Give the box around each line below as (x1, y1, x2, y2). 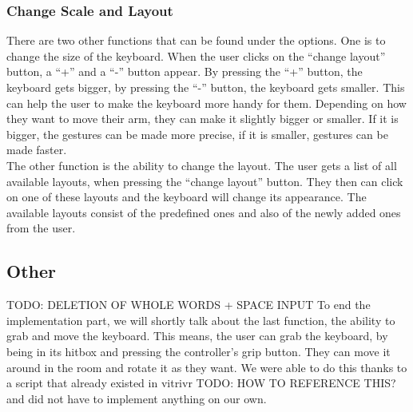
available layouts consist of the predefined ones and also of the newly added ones (6, 204, 401, 220)
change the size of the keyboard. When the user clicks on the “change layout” (6, 47, 386, 64)
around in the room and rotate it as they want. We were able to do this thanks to (6, 359, 407, 375)
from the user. (6, 220, 76, 236)
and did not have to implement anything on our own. (6, 390, 267, 406)
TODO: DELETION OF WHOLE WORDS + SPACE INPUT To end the (6, 296, 371, 313)
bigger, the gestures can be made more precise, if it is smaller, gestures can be (6, 125, 388, 142)
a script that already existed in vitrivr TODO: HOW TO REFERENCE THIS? (6, 374, 396, 391)
